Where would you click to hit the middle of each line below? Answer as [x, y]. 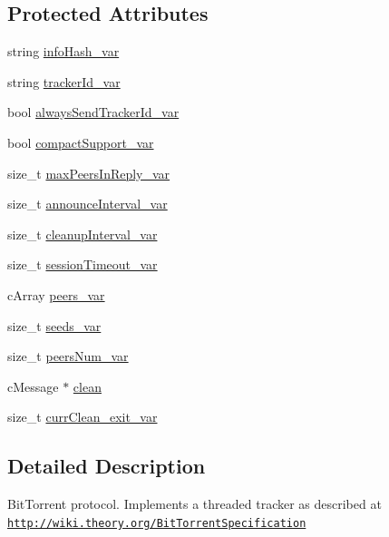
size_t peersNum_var [68, 356]
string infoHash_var [63, 51]
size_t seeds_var [54, 325]
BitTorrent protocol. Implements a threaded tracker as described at [194, 504]
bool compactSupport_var [81, 142]
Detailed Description [107, 466]
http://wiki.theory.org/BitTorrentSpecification [157, 523]
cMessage [33, 386]
